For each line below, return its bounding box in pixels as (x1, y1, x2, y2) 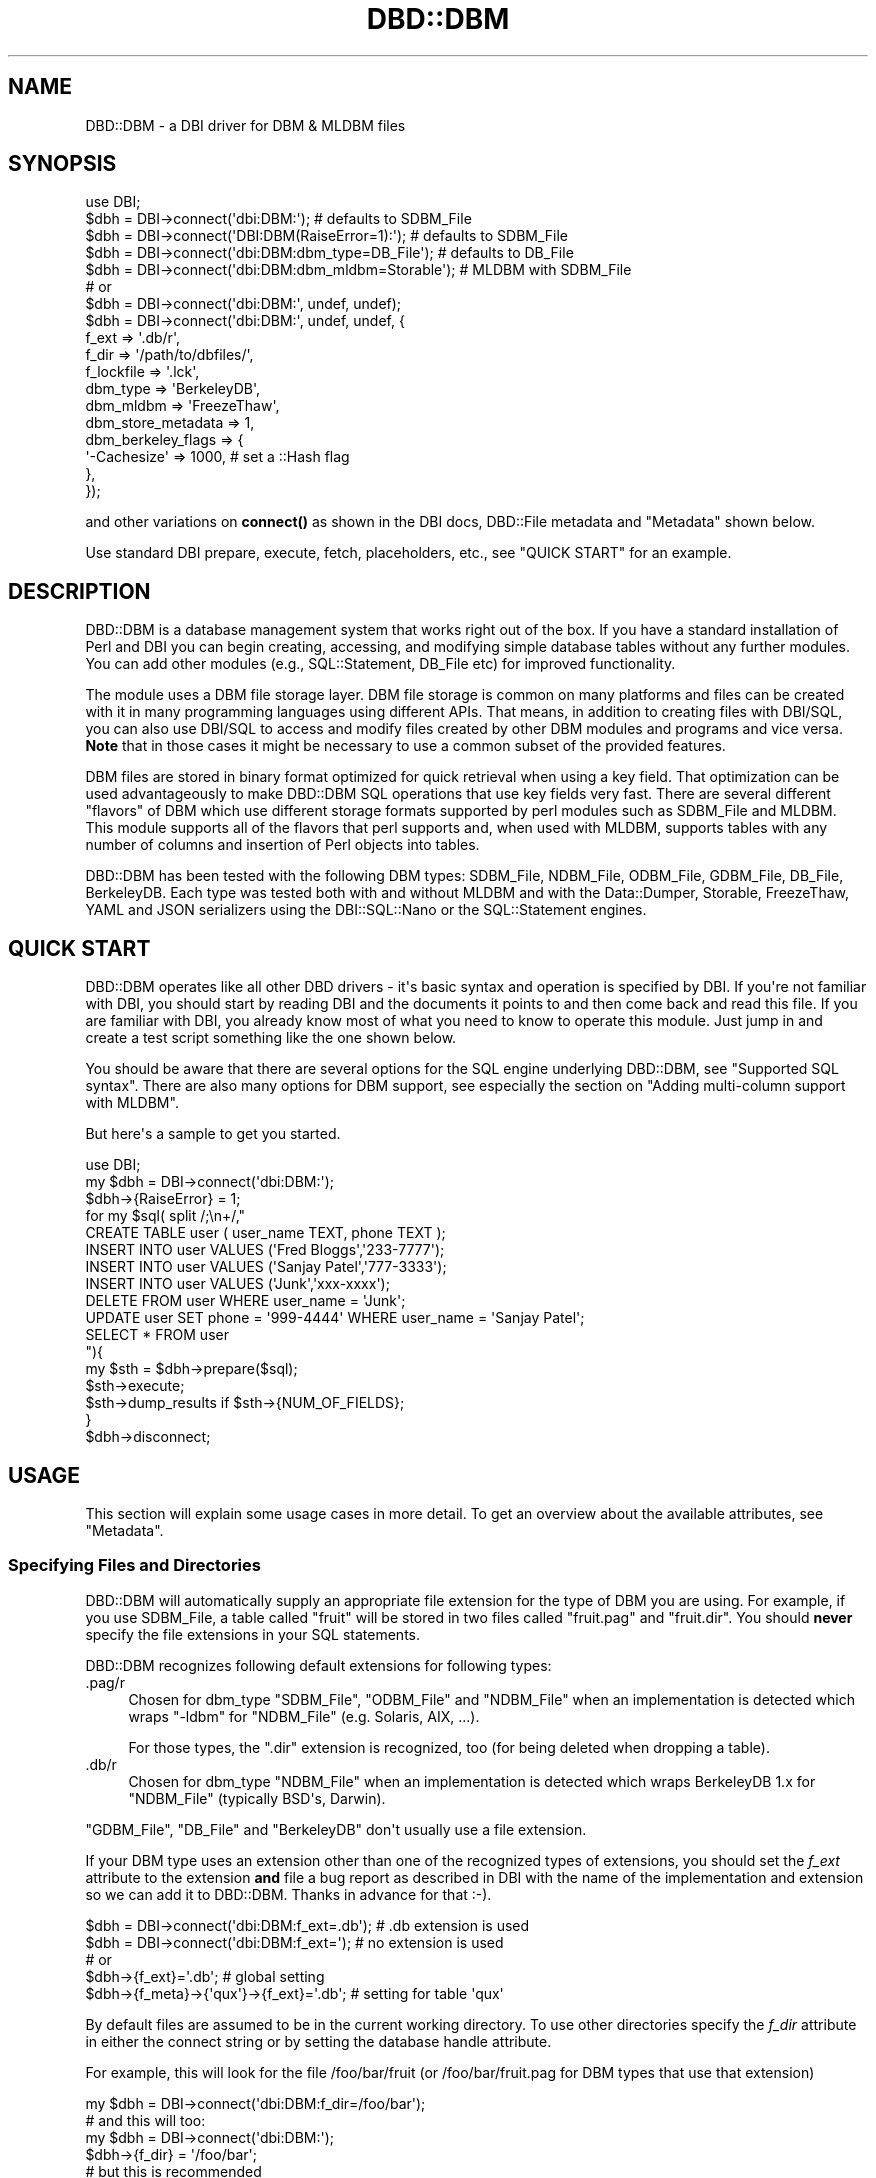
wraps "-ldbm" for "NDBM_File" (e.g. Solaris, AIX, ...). (128, 1707, 480, 1725)
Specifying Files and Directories (8, 1555, 261, 1576)
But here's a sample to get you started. (85, 1125, 341, 1143)
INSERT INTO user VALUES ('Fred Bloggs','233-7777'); (85, 1241, 445, 1259)
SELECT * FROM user (85, 1326, 229, 1344)
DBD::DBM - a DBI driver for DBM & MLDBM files (85, 116, 406, 134)
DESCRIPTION (8, 578, 151, 604)
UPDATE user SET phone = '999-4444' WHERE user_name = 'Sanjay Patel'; (85, 1309, 585, 1327)
